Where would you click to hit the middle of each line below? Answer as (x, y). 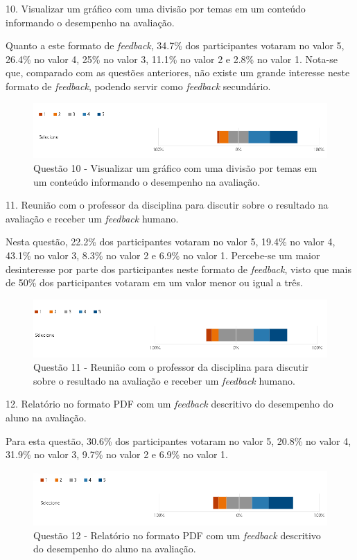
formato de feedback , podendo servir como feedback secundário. (138, 86)
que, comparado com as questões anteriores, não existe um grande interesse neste (178, 72)
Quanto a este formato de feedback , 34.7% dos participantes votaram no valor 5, (175, 45)
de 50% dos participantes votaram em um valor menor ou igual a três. (154, 282)
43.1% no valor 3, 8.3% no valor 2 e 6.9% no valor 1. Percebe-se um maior (163, 255)
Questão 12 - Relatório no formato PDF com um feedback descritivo (177, 535)
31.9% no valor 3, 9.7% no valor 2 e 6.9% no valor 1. (117, 454)
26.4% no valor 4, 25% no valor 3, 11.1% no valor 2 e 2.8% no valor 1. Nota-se (172, 59)
